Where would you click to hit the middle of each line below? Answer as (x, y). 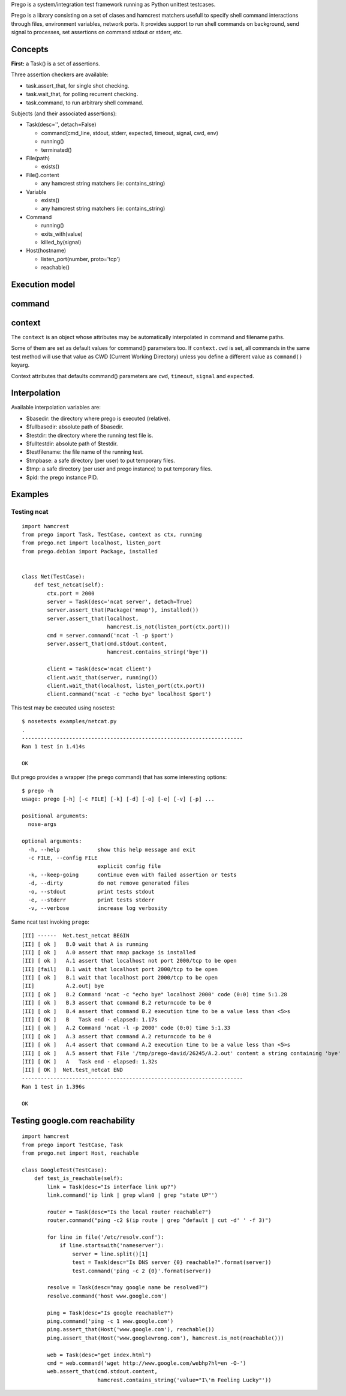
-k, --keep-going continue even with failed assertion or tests (132, 874)
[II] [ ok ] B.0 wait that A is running (85, 944)
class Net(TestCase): (53, 576)
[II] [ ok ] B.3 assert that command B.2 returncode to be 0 (117, 1003)
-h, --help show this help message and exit (112, 850)
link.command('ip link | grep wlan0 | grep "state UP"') (133, 1195)
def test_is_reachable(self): (78, 1178)
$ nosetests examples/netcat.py (69, 721)
